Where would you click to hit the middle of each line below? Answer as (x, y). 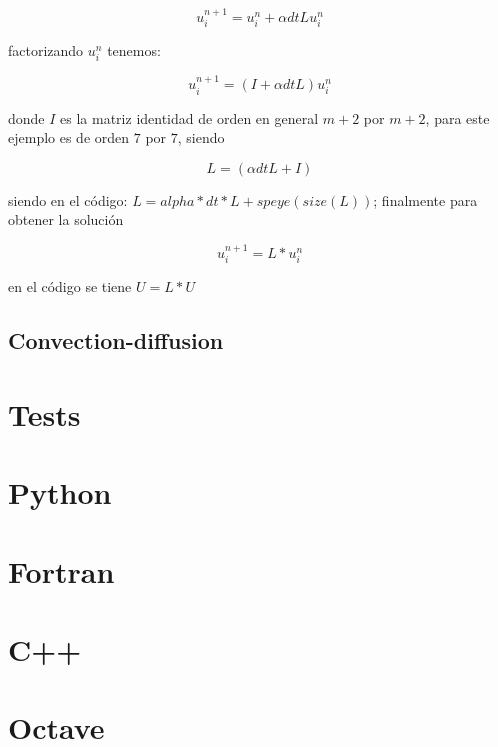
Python (60, 492)
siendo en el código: (68, 199)
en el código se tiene (70, 286)
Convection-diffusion (116, 340)
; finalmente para (425, 199)
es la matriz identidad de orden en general (189, 117)
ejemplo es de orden (69, 137)
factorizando (46, 50)
